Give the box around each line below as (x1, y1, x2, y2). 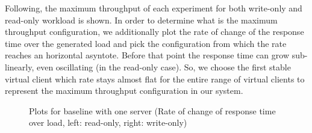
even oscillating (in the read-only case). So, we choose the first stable (36, 60, 291, 73)
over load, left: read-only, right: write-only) (29, 116, 187, 129)
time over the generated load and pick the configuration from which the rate (5, 37, 287, 49)
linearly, (5, 60, 34, 73)
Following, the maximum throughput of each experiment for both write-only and (5, 2, 302, 14)
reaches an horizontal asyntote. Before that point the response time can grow (5, 49, 289, 61)
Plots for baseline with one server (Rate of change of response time (29, 104, 276, 117)
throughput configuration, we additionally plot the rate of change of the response (5, 25, 304, 38)
